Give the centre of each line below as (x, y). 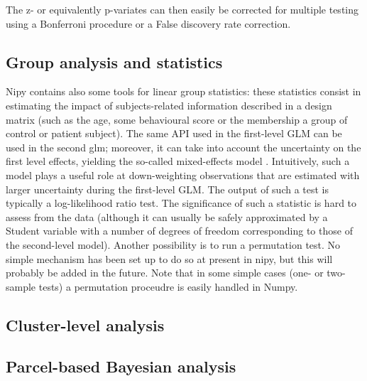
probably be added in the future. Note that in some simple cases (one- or (165, 273)
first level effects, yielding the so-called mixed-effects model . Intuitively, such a (178, 161)
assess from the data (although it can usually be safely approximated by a (167, 216)
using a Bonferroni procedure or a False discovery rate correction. (148, 23)
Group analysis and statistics (114, 61)
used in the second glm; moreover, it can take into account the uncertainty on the (183, 147)
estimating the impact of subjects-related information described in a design (169, 105)
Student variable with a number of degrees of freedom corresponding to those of (179, 231)
